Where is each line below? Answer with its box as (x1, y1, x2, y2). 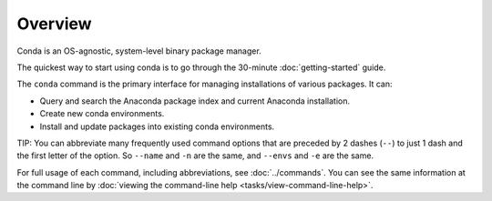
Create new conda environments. (39, 108, 165, 119)
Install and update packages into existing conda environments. (39, 121, 275, 132)
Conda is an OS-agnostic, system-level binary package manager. (16, 45, 261, 56)
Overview (16, 14, 92, 34)
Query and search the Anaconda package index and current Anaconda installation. (39, 95, 351, 106)
